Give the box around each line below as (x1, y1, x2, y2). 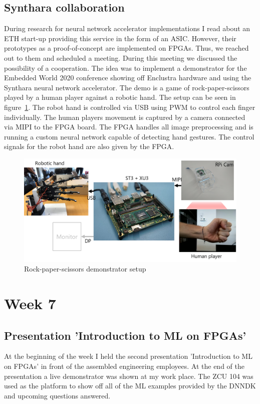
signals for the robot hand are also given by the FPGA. (4, 141, 174, 152)
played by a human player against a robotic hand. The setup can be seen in (4, 92, 236, 102)
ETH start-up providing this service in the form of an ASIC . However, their (4, 33, 236, 43)
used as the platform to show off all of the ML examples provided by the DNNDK (4, 380, 256, 391)
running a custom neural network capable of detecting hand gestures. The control (4, 131, 254, 142)
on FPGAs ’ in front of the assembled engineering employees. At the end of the (4, 361, 244, 371)
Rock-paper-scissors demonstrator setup (24, 263, 146, 274)
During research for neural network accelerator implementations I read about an (4, 23, 250, 34)
